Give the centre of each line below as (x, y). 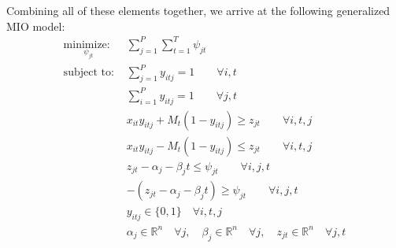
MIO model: (36, 26)
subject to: (89, 73)
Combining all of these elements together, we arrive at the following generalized (198, 10)
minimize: (87, 44)
